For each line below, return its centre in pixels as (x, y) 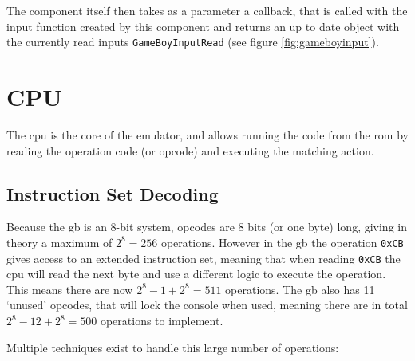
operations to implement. (162, 321)
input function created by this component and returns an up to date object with (203, 26)
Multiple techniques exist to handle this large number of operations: (173, 347)
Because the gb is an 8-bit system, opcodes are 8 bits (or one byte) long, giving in (207, 227)
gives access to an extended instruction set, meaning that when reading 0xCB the (204, 258)
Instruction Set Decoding (113, 193)
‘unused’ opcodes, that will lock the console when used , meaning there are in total (207, 305)
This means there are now (70, 289)
